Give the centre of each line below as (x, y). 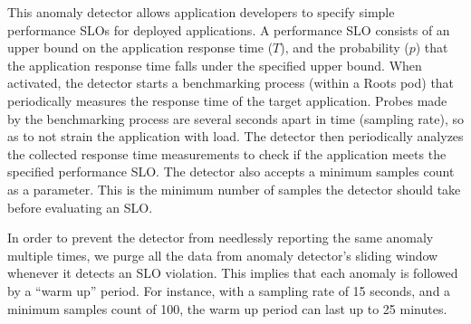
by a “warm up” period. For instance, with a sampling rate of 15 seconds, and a (229, 290)
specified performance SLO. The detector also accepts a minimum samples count (231, 172)
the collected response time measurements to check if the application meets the (227, 153)
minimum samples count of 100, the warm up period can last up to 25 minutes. (227, 308)
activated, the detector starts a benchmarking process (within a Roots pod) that (231, 83)
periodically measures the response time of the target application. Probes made (227, 100)
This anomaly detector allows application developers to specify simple (201, 12)
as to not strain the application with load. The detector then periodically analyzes (235, 136)
